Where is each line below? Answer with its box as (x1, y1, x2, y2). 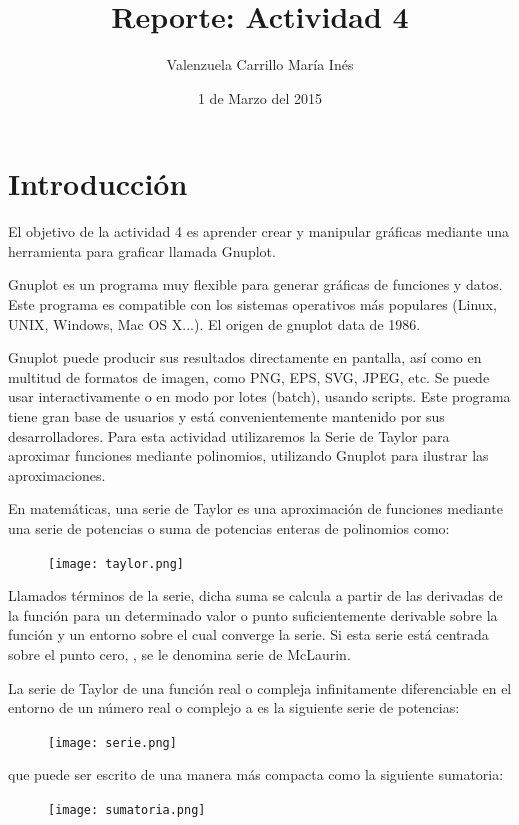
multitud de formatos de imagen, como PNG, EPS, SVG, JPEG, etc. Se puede (8, 366, 490, 387)
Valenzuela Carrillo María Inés (166, 54, 354, 75)
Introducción (8, 163, 188, 204)
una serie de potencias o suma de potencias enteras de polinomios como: (8, 517, 450, 538)
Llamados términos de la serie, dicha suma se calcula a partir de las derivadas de (8, 585, 503, 606)
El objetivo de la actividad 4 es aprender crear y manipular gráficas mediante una (8, 221, 510, 242)
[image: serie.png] (48, 735, 177, 750)
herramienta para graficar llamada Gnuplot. (8, 240, 276, 261)
